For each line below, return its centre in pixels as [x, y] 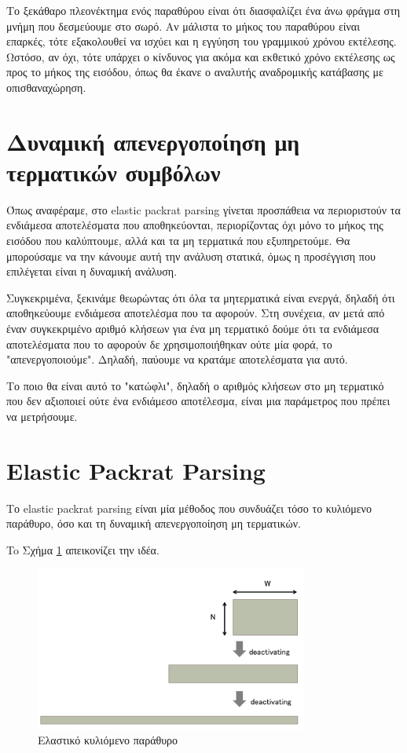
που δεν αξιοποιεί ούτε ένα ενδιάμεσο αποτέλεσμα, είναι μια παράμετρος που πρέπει [198, 401]
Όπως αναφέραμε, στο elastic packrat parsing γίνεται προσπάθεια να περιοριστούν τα [203, 209]
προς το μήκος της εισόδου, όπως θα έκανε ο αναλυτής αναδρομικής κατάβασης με [195, 72]
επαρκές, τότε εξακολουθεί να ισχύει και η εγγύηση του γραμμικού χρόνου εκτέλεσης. [202, 41]
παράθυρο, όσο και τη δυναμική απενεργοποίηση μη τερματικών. [154, 523]
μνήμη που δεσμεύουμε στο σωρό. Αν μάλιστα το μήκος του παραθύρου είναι [183, 26]
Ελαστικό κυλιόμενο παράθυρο [108, 740]
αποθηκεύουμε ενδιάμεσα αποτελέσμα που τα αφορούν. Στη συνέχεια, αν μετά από [196, 313]
